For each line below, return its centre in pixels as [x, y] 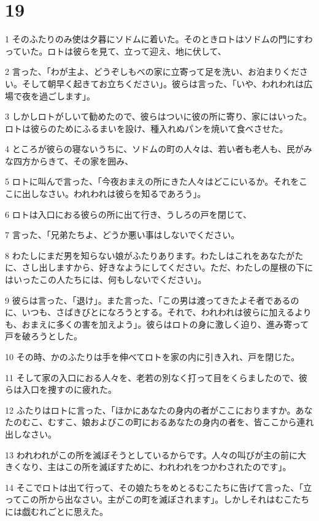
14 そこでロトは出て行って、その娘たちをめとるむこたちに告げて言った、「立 [159, 487]
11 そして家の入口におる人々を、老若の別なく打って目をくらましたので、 [152, 377]
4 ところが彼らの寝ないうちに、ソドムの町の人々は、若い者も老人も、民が [154, 149]
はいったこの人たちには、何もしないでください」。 [106, 280]
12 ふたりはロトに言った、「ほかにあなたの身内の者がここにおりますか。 [150, 410]
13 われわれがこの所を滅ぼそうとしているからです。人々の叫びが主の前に [152, 454]
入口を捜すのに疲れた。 [69, 389]
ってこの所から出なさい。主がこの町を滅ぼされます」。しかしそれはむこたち [157, 499]
